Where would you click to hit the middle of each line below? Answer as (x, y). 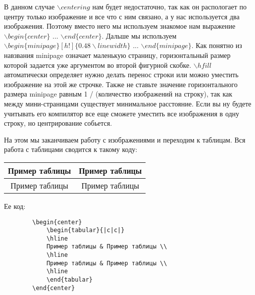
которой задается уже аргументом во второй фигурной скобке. (98, 65)
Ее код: (15, 206)
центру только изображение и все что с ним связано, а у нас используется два (122, 16)
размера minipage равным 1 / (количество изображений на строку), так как (118, 94)
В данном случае (29, 6)
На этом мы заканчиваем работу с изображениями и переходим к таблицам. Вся (125, 139)
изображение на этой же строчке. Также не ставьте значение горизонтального (121, 84)
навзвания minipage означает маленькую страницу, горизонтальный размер (117, 55)
